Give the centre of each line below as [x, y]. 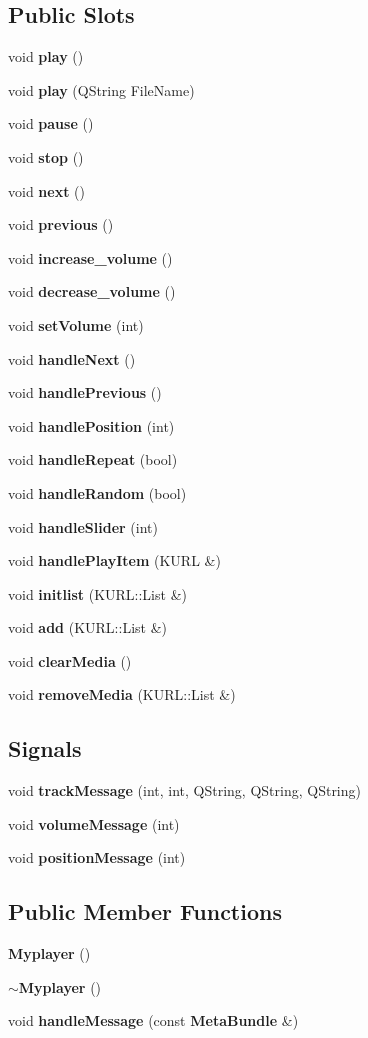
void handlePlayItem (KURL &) [114, 560]
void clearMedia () [70, 660]
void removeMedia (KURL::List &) [122, 694]
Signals [45, 748]
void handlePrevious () [85, 392]
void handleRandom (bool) [97, 492]
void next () [46, 190]
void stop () [46, 156]
